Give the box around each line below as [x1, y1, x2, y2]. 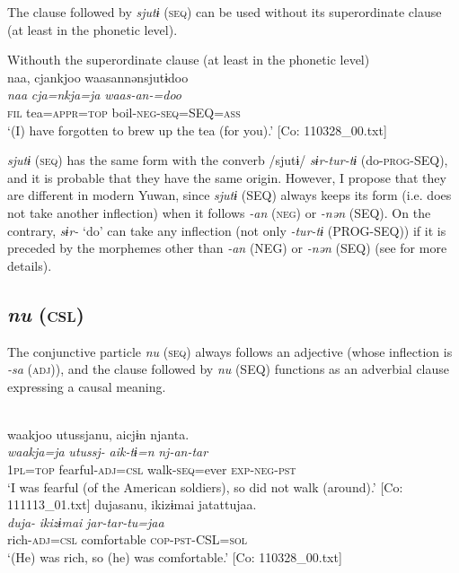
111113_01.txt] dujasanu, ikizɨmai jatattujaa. [7, 495, 257, 514]
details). [7, 256, 52, 274]
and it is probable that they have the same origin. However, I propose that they [7, 168, 446, 187]
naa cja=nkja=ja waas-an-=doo [7, 85, 181, 104]
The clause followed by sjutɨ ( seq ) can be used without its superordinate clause [7, 3, 442, 21]
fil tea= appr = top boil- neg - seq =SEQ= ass [7, 102, 241, 121]
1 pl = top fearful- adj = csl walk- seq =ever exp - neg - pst [7, 460, 296, 479]
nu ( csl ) [7, 300, 84, 327]
